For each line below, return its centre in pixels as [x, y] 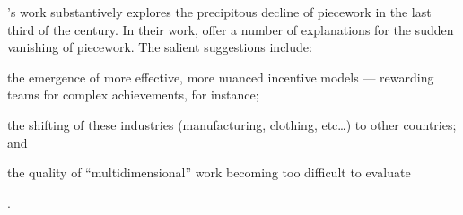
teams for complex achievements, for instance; [133, 95]
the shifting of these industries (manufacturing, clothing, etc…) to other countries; [232, 124]
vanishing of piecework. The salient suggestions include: [160, 47]
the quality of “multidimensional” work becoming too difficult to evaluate [209, 172]
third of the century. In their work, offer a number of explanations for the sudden [231, 29]
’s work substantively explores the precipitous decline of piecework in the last [219, 12]
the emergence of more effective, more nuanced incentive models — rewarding [221, 77]
